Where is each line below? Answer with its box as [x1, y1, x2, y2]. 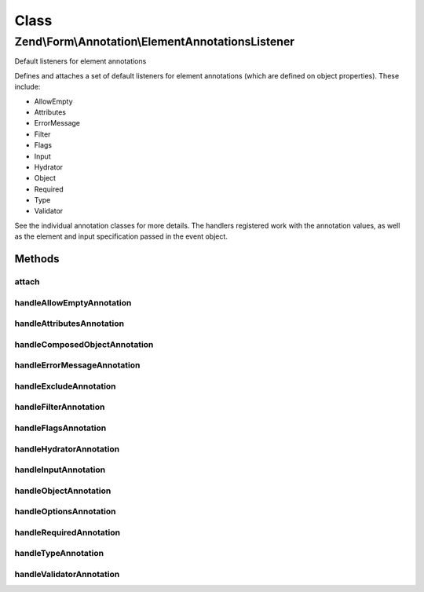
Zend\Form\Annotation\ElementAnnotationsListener [14, 35, 294, 49]
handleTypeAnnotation [14, 548, 104, 559]
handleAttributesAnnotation [14, 318, 125, 329]
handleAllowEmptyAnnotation [14, 297, 132, 308]
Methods [14, 252, 60, 266]
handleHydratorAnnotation [14, 444, 120, 455]
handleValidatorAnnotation [14, 568, 120, 579]
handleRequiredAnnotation [14, 527, 121, 538]
